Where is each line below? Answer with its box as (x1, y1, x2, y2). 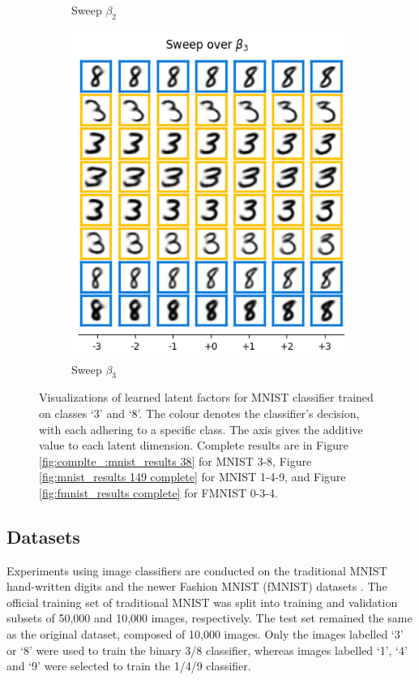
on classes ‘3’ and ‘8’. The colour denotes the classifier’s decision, (39, 404, 360, 421)
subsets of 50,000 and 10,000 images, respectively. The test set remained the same (6, 609, 413, 626)
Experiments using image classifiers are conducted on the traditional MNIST (6, 562, 387, 579)
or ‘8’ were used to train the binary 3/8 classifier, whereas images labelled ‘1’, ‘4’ (6, 641, 408, 658)
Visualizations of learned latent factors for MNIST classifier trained (39, 389, 374, 406)
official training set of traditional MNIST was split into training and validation (6, 593, 398, 610)
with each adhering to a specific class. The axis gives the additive (39, 420, 363, 437)
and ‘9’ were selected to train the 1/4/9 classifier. (6, 657, 251, 674)
